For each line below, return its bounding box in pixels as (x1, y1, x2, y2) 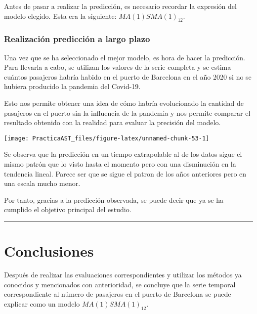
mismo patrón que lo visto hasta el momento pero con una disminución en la (4, 159, 236, 169)
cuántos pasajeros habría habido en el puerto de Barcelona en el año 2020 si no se (4, 71, 252, 82)
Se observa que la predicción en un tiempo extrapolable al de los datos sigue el (4, 149, 242, 159)
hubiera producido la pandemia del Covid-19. (4, 81, 141, 91)
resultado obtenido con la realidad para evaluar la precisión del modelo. (4, 117, 221, 128)
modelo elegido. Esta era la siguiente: (4, 10, 117, 21)
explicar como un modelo (4, 298, 80, 309)
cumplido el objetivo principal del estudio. (4, 204, 131, 215)
